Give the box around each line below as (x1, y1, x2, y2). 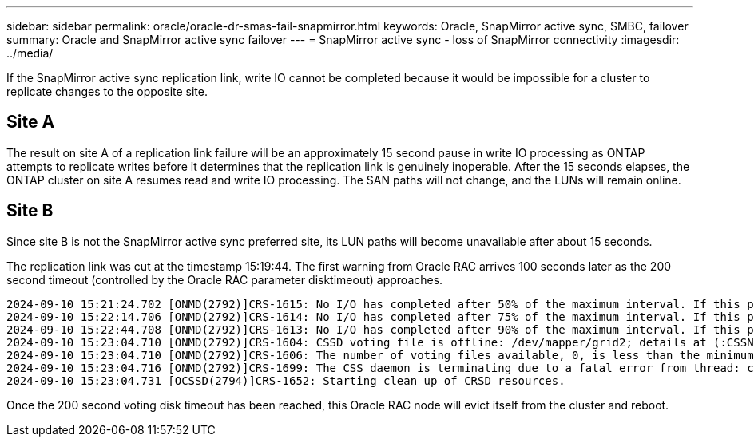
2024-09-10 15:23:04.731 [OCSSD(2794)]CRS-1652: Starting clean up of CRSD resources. (6, 374, 565, 387)
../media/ (6, 46, 54, 60)
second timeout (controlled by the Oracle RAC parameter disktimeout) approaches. (6, 272, 443, 287)
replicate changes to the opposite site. (6, 85, 208, 98)
